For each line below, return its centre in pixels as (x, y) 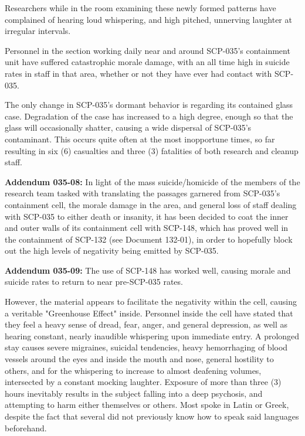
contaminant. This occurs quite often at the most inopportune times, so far (140, 139)
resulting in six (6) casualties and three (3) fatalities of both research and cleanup (152, 150)
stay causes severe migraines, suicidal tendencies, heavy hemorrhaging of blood (146, 347)
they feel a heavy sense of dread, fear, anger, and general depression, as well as (146, 324)
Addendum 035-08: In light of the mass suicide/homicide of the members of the (152, 181)
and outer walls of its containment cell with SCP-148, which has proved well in (147, 228)
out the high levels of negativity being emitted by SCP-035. (112, 251)
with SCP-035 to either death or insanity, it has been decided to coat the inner (147, 216)
